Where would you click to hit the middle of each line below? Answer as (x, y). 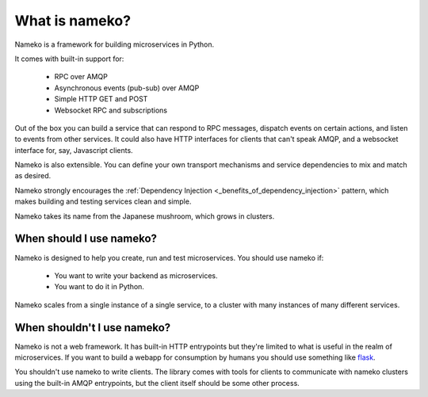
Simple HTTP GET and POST (101, 99)
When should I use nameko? (86, 239)
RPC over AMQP (81, 77)
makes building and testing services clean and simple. (103, 201)
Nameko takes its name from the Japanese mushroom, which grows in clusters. (145, 216)
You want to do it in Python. (99, 287)
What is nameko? (73, 21)
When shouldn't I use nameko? (93, 328)
